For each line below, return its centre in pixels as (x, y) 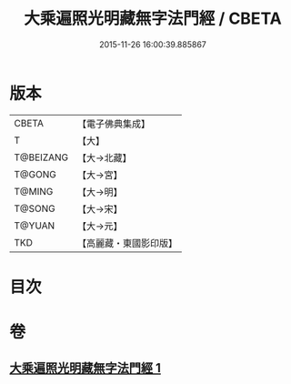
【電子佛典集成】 (114, 124)
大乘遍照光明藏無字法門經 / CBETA (153, 19)
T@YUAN (35, 226)
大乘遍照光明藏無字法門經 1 (85, 368)
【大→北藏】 (104, 157)
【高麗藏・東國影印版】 (127, 243)
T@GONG (35, 174)
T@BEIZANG (41, 157)
